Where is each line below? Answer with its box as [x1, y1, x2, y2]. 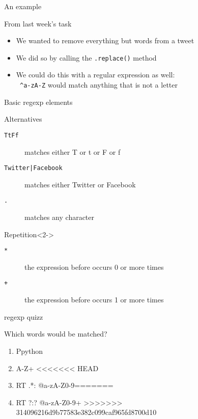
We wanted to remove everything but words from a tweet [16, 35, 194, 46]
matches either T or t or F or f [24, 146, 121, 157]
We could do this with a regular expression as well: [16, 69, 175, 80]
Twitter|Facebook [4, 164, 63, 172]
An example [4, 1, 42, 11]
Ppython [16, 345, 43, 356]
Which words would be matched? [4, 328, 107, 339]
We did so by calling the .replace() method [16, 52, 157, 63]
